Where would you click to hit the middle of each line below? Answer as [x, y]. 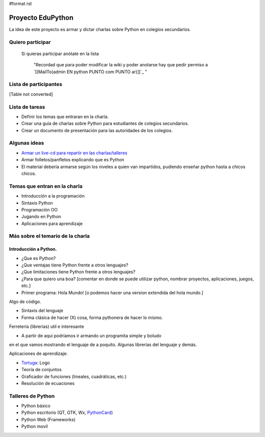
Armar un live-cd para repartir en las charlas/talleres [74, 153]
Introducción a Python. [33, 249]
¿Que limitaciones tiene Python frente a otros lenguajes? [79, 272]
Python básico [36, 406]
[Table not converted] [31, 94]
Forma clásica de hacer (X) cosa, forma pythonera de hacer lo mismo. [92, 318]
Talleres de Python [32, 396]
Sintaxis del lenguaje [42, 311]
